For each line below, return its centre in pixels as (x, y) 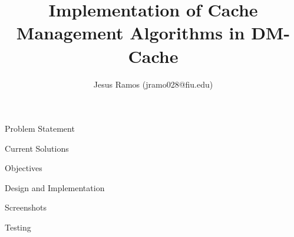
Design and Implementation (55, 187)
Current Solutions (37, 148)
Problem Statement (40, 128)
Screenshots (26, 207)
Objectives (24, 168)
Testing (18, 227)
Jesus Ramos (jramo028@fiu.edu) (153, 84)
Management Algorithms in (131, 33)
